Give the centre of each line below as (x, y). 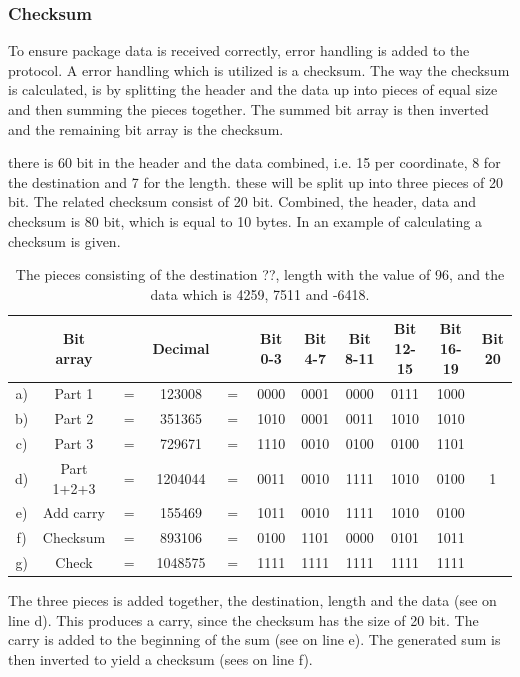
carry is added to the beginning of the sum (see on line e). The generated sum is (254, 639)
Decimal (181, 347)
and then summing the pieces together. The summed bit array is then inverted (248, 109)
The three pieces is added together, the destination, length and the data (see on (252, 600)
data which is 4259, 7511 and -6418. (260, 293)
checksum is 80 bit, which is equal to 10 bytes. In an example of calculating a (245, 220)
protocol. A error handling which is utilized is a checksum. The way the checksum (259, 69)
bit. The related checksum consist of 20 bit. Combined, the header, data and (242, 201)
